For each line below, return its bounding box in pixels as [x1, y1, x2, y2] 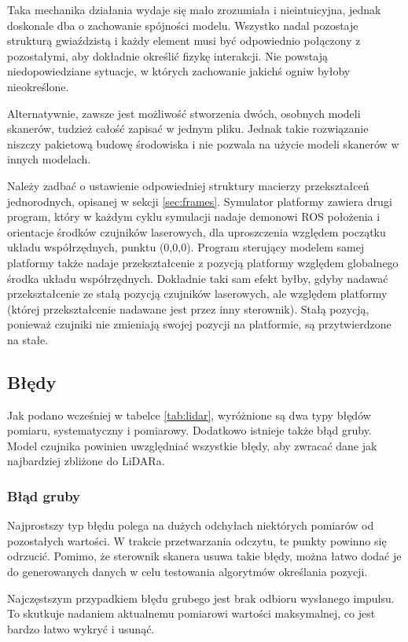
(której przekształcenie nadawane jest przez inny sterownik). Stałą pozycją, [7, 300, 369, 317]
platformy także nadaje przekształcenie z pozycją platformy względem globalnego [7, 254, 399, 270]
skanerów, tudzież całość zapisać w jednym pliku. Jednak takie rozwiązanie [7, 120, 369, 137]
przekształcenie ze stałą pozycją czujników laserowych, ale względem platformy [7, 285, 388, 302]
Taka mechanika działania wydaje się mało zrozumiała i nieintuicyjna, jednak [7, 2, 381, 17]
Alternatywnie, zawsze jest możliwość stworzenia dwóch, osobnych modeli [7, 105, 361, 121]
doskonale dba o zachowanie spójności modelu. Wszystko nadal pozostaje [7, 17, 358, 33]
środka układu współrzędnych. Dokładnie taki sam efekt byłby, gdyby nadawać [7, 270, 388, 286]
